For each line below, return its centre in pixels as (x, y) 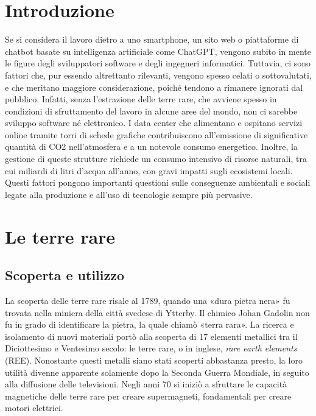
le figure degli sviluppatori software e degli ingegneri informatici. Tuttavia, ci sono (158, 63)
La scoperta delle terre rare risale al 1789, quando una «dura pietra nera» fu (148, 301)
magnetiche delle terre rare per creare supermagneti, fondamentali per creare (148, 396)
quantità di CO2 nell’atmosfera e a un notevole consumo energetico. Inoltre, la (151, 146)
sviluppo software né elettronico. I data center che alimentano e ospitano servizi (154, 123)
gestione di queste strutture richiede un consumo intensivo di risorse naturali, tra (156, 159)
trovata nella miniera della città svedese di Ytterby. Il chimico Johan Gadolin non (157, 312)
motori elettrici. (34, 408)
